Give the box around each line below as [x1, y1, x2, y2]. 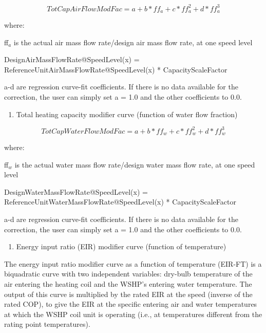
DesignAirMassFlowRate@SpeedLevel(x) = [4, 54, 140, 65]
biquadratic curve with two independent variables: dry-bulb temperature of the [4, 268, 253, 279]
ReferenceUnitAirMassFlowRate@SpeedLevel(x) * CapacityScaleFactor [4, 64, 227, 75]
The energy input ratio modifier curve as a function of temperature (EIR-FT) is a [4, 258, 262, 269]
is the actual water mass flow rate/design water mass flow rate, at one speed [14, 159, 255, 170]
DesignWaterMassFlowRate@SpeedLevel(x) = [4, 186, 148, 197]
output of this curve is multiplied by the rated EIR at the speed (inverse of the [4, 288, 253, 299]
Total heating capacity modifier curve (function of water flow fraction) [16, 108, 238, 119]
